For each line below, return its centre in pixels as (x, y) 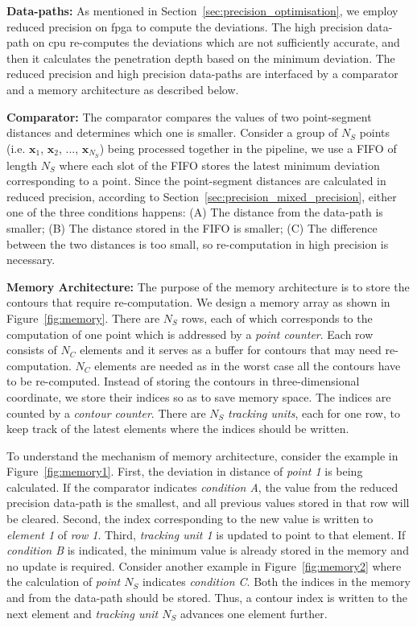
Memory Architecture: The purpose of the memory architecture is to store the (208, 286)
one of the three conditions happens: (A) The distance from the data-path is (195, 212)
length (22, 165)
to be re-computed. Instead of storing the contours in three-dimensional (183, 381)
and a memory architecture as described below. (123, 89)
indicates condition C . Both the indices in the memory (276, 582)
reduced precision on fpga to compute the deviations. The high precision (185, 26)
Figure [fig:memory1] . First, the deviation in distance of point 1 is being (185, 471)
